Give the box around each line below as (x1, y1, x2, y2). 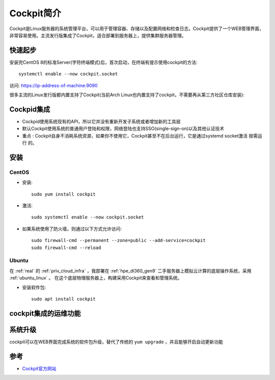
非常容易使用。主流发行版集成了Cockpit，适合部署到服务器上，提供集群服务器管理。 (9, 32, 186, 38)
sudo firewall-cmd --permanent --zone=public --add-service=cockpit (31, 237, 206, 243)
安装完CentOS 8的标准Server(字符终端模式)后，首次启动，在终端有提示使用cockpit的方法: (9, 59, 198, 65)
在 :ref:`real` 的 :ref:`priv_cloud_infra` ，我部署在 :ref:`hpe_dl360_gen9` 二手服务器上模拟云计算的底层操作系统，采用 (9, 267, 252, 274)
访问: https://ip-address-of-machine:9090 (9, 82, 98, 89)
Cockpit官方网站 (22, 365, 57, 371)
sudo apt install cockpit (31, 296, 96, 302)
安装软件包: (22, 284, 46, 290)
